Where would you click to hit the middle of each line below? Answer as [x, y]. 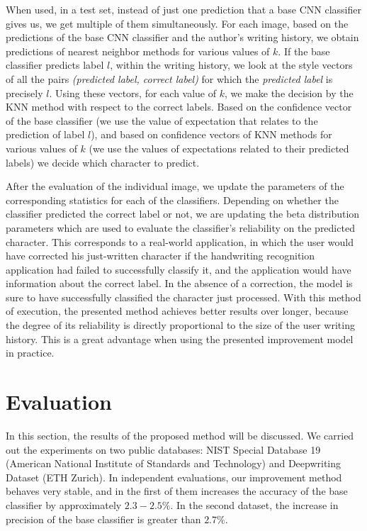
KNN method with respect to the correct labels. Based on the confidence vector [179, 107]
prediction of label [45, 134]
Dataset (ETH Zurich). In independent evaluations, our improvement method [174, 477]
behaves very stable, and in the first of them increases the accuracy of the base [177, 491]
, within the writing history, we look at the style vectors [231, 65]
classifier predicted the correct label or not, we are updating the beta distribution [183, 214]
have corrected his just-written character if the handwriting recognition [160, 256]
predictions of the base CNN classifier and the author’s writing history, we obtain [182, 37]
